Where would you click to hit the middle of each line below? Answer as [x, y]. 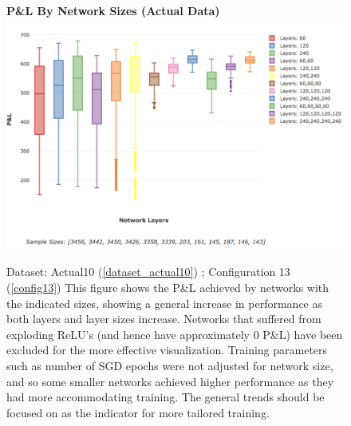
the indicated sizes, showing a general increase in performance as [165, 303]
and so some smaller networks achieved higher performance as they [170, 381]
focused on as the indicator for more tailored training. [138, 412]
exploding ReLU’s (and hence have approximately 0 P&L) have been [175, 334]
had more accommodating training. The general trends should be [166, 397]
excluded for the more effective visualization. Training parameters [167, 350]
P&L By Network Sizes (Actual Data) [113, 10]
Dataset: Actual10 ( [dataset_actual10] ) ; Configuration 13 [148, 272]
